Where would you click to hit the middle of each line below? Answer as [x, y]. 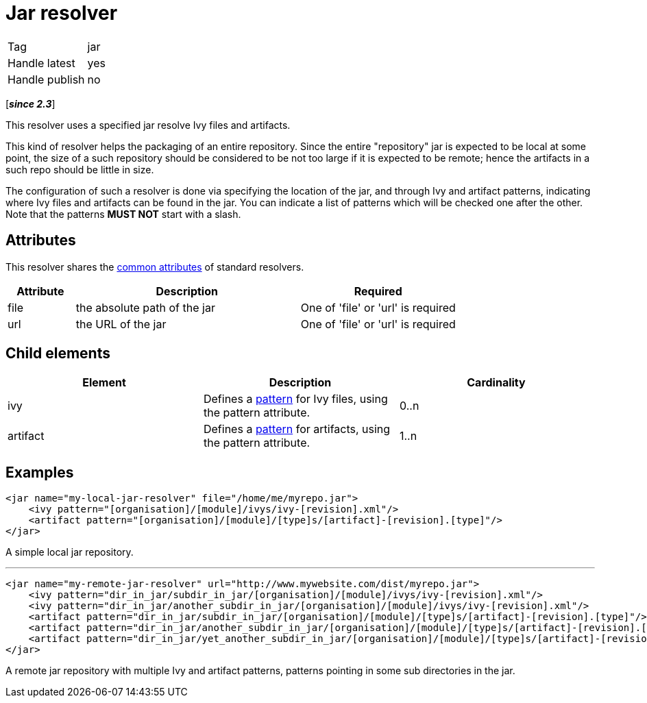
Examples [40, 472]
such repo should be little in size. [80, 169]
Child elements [58, 354]
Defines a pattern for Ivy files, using [295, 399]
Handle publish [46, 79]
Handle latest [41, 63]
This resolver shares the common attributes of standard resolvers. [155, 267]
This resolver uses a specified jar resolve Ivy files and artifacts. [148, 125]
